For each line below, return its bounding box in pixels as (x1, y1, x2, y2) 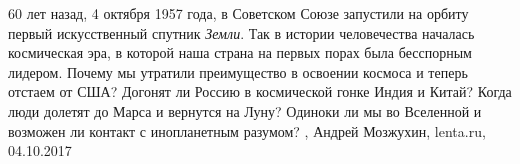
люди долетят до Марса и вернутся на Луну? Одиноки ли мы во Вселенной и (8, 100, 482, 121)
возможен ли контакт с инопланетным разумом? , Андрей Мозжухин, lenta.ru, (8, 120, 486, 141)
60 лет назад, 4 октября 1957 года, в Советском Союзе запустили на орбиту (8, 3, 469, 23)
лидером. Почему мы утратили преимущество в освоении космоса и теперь (8, 61, 468, 82)
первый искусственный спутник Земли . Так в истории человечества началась (8, 22, 475, 43)
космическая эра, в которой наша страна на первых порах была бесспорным (8, 42, 472, 63)
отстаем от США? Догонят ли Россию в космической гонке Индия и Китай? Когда (8, 81, 512, 102)
